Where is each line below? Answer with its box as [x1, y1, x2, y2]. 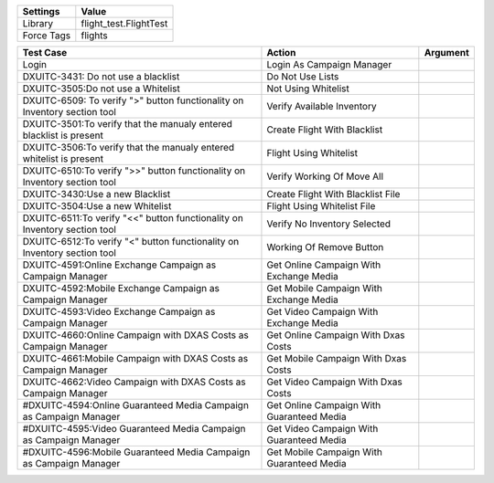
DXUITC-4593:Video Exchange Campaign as [22, 306, 216, 318]
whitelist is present [22, 152, 104, 164]
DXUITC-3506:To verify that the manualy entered [22, 142, 235, 153]
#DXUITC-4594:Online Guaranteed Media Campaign [22, 399, 249, 411]
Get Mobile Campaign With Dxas [266, 352, 407, 364]
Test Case [22, 47, 68, 58]
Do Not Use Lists [266, 70, 339, 82]
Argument [424, 47, 470, 58]
